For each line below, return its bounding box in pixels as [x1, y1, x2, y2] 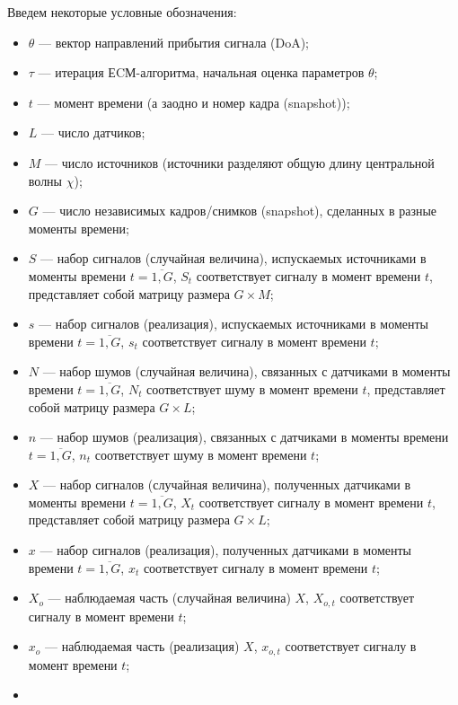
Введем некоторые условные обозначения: [7, 3, 237, 21]
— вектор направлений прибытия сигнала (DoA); [39, 32, 309, 51]
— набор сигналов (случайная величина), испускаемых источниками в [40, 249, 427, 268]
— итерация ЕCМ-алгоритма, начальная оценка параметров [38, 63, 365, 82]
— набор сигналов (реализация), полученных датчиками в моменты [40, 541, 411, 560]
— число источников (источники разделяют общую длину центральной [45, 153, 435, 172]
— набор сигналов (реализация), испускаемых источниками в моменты [39, 314, 428, 333]
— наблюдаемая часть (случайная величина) [48, 588, 291, 607]
